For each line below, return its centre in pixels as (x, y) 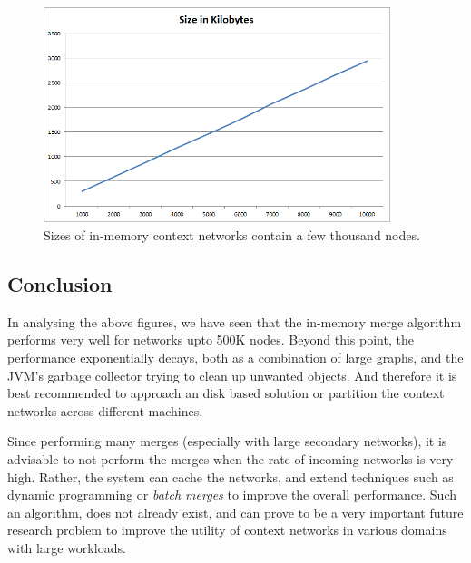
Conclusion (60, 284)
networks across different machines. (105, 410)
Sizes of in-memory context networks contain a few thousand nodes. (232, 235)
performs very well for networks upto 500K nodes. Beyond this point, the (211, 340)
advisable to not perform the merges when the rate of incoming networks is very (231, 459)
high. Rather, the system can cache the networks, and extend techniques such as (231, 476)
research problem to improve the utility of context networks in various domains (227, 530)
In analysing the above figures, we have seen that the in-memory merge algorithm (235, 321)
